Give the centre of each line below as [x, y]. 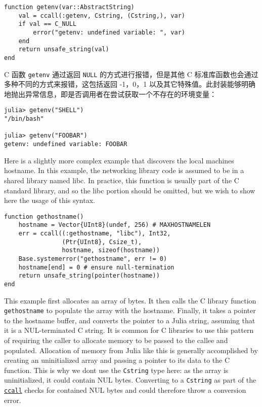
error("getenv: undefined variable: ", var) [109, 32]
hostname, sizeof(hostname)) [111, 250]
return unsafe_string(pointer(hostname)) [89, 276]
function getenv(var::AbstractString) [69, 7]
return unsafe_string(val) [64, 49]
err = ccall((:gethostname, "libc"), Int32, [95, 233]
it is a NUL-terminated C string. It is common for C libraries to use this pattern [129, 330]
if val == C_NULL [48, 24]
